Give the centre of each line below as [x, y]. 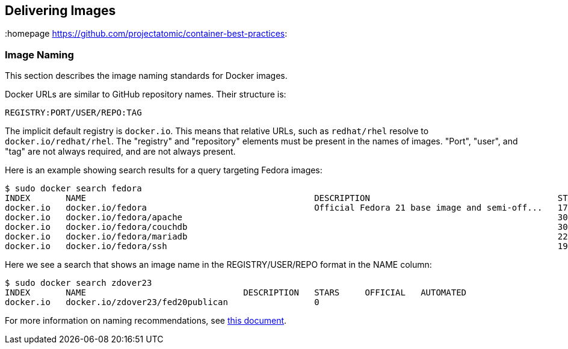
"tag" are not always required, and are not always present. [120, 152]
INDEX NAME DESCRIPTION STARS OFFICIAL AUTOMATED [236, 293]
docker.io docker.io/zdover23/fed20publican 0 [162, 302]
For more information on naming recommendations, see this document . [146, 321]
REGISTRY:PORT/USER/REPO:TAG [73, 113]
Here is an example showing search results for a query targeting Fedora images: [164, 170]
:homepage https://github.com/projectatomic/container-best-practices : [146, 34]
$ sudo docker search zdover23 [79, 283]
